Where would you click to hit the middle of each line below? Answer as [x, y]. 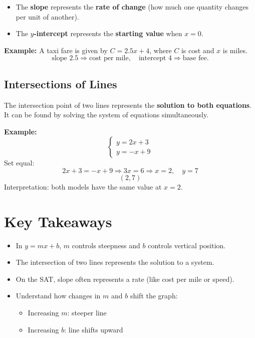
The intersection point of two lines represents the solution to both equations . [128, 105]
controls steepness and [106, 245]
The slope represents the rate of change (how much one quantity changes [132, 7]
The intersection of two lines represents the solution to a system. [115, 262]
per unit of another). [47, 16]
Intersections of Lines [61, 83]
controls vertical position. [187, 245]
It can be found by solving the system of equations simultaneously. [106, 115]
